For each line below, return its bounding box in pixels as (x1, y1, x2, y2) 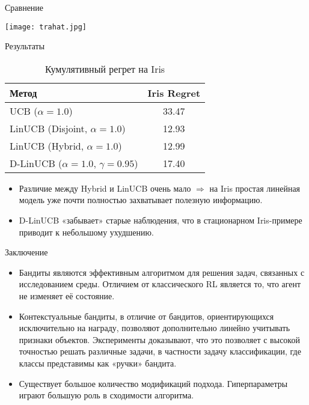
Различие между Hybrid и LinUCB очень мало (19, 181, 191, 194)
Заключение (5, 246, 48, 258)
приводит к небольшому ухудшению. (19, 225, 154, 238)
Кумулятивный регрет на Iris (44, 61, 165, 76)
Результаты (5, 40, 45, 52)
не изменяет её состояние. (19, 290, 115, 302)
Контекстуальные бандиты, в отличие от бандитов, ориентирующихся (19, 309, 274, 322)
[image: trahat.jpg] (5, 22, 87, 31)
